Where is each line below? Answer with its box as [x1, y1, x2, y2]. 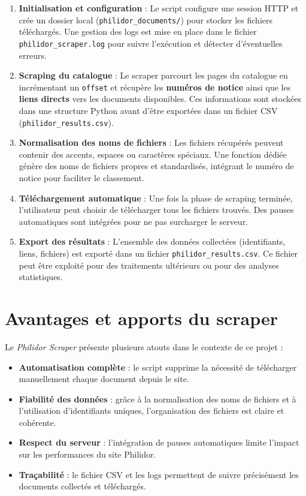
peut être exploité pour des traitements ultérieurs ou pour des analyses [19, 258, 279, 271]
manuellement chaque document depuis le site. [19, 372, 189, 385]
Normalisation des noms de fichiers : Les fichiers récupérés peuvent [19, 136, 284, 149]
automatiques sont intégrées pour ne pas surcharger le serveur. [19, 215, 249, 227]
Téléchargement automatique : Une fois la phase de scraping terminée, [19, 191, 293, 204]
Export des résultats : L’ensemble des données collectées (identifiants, [19, 235, 286, 248]
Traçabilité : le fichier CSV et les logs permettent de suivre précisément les [19, 468, 299, 480]
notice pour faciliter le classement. [19, 171, 144, 184]
